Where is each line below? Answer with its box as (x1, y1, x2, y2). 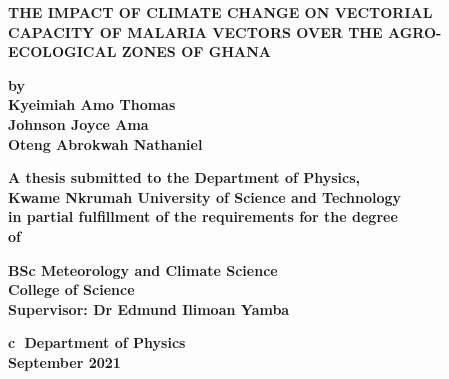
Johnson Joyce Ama (8, 113, 149, 134)
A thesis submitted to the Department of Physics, (8, 167, 361, 188)
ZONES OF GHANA (121, 41, 271, 62)
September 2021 (8, 351, 121, 372)
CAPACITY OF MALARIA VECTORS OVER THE (8, 21, 383, 42)
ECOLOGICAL (8, 41, 117, 62)
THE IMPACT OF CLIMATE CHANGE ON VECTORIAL (8, 2, 433, 22)
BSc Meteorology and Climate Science (8, 259, 278, 280)
